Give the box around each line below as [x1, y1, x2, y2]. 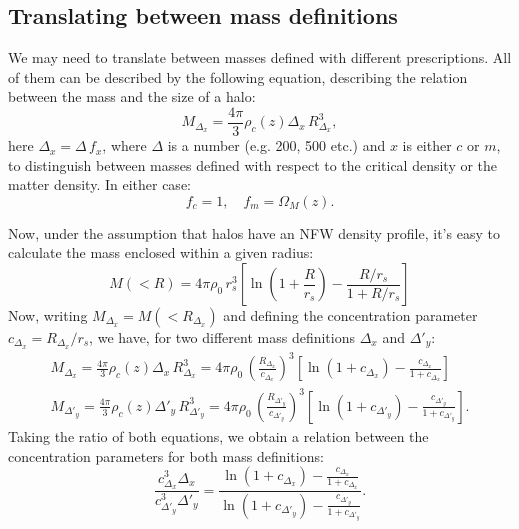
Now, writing [8, 305, 88, 326]
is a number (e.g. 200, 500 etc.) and [167, 135, 386, 156]
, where [102, 135, 147, 156]
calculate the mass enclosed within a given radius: [8, 242, 314, 263]
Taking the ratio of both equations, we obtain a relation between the [8, 425, 429, 446]
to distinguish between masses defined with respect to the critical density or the [8, 154, 498, 175]
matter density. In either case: [8, 174, 191, 195]
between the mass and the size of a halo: [8, 86, 256, 107]
